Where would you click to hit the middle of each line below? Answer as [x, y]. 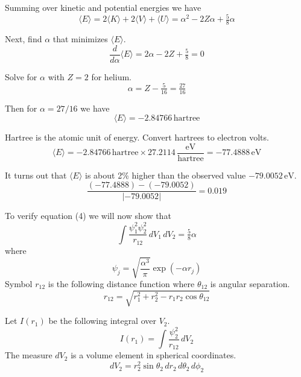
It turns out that [36, 175]
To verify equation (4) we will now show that [88, 216]
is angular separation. [250, 283]
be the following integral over [102, 321]
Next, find [24, 38]
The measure [29, 355]
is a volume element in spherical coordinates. [154, 355]
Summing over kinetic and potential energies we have [103, 7]
